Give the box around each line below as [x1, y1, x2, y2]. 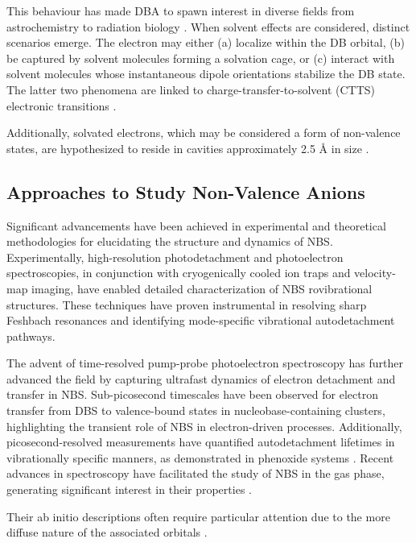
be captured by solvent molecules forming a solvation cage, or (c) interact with [6, 49, 395, 66]
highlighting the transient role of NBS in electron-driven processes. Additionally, [6, 417, 402, 434]
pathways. [6, 327, 56, 344]
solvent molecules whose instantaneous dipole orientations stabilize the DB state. [6, 65, 406, 82]
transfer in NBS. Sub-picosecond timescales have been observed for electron [6, 386, 378, 403]
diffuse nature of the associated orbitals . [6, 524, 208, 541]
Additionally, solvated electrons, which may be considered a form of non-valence [6, 124, 401, 141]
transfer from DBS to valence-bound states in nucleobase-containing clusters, [6, 402, 385, 419]
